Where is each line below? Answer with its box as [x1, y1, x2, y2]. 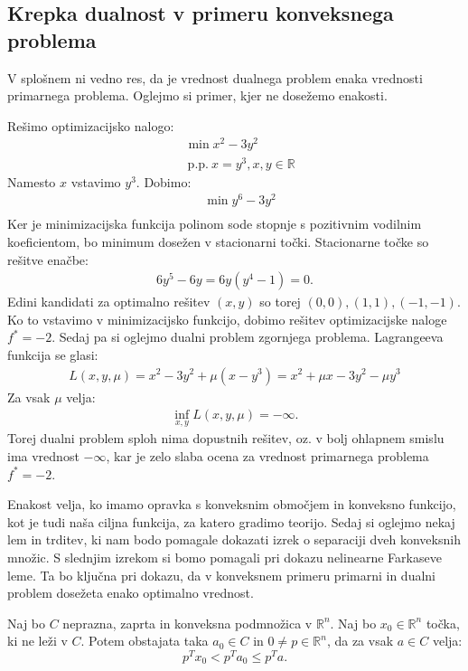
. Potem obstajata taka [80, 631, 209, 650]
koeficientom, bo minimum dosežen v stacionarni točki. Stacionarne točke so [7, 232, 429, 250]
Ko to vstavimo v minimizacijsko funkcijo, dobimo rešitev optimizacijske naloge [7, 309, 447, 328]
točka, [426, 613, 460, 632]
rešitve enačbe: [7, 250, 89, 269]
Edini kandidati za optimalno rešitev [7, 292, 211, 311]
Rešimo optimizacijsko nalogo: [7, 116, 174, 135]
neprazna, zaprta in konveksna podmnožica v [62, 613, 313, 632]
